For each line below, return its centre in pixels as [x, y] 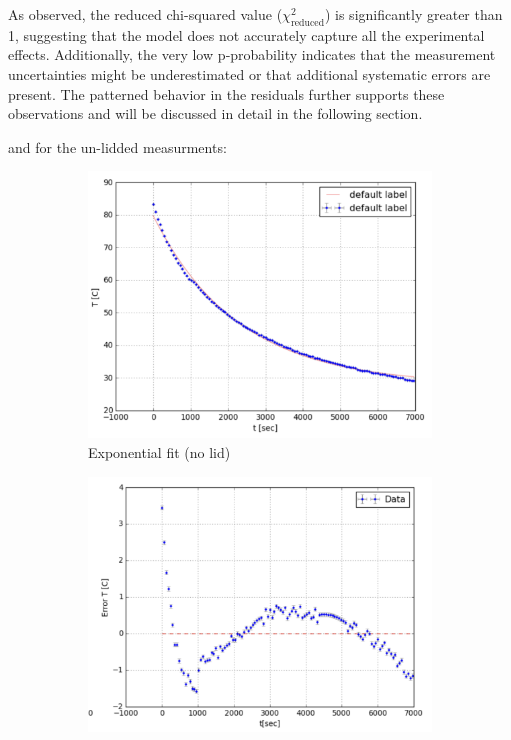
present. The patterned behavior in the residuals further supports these [226, 93]
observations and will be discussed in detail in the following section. [215, 113]
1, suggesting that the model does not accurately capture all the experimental [246, 34]
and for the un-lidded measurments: [117, 146]
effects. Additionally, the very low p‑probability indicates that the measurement [252, 54]
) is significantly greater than [413, 14]
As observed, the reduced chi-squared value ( [145, 14]
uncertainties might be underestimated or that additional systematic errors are [249, 73]
